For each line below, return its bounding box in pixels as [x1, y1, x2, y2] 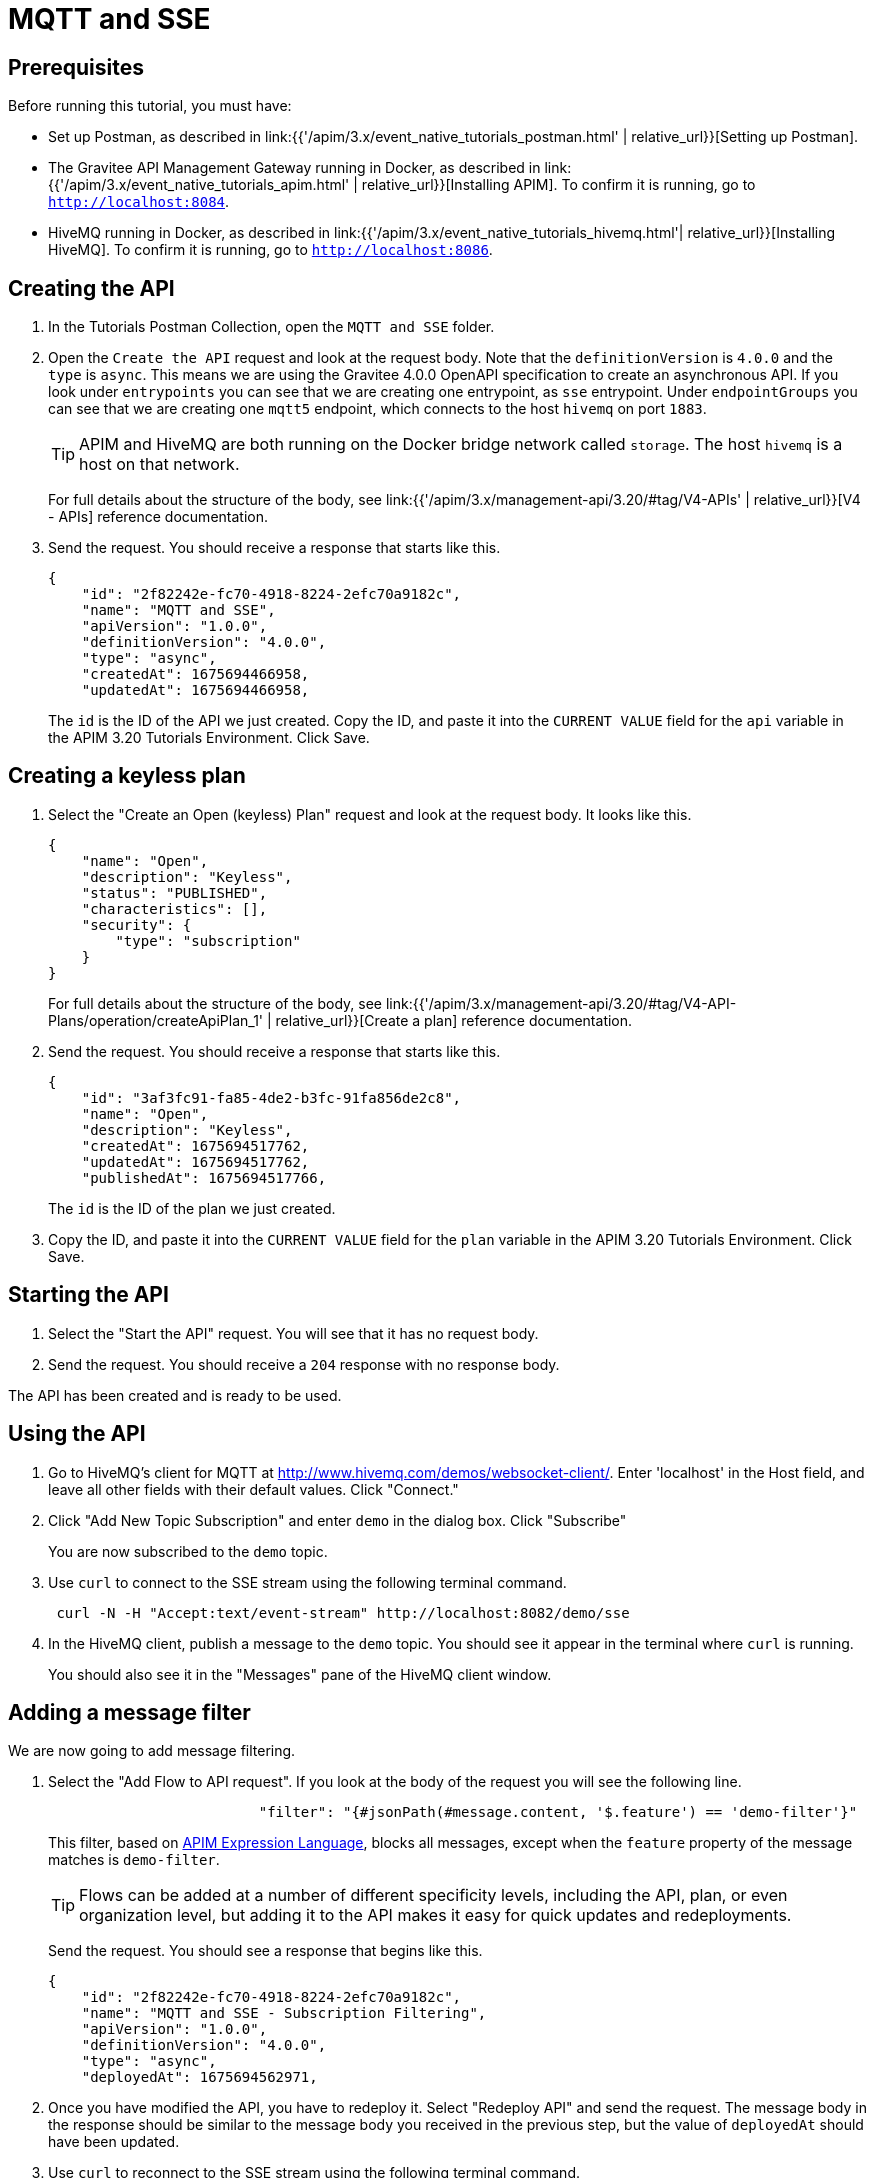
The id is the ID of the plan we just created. [48, 1199, 336, 1217]
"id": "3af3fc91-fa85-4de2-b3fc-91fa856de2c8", [81, 1089, 462, 1106]
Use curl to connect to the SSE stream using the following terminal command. [48, 1573, 567, 1591]
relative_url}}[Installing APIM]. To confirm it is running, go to [361, 176, 756, 194]
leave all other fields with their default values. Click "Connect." [48, 1480, 459, 1498]
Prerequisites [8, 54, 144, 80]
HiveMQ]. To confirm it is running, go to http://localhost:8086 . [48, 241, 493, 259]
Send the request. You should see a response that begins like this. [48, 1942, 483, 1960]
